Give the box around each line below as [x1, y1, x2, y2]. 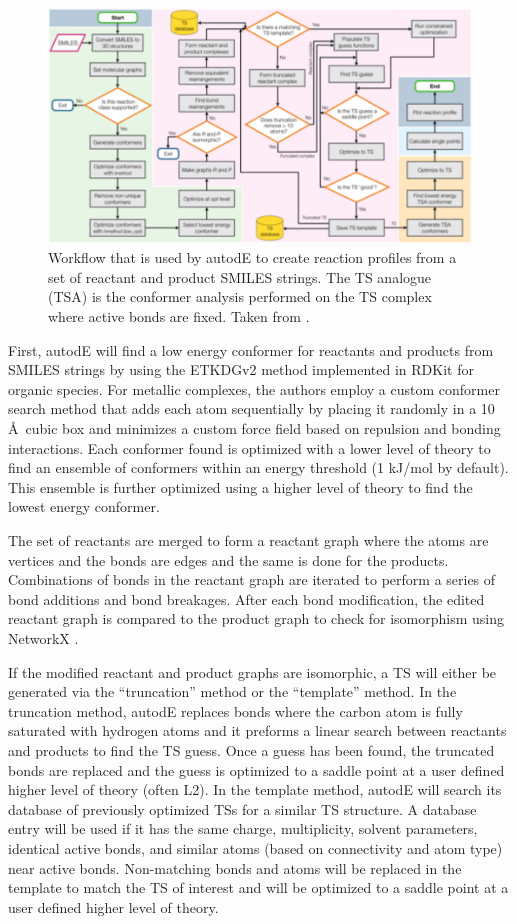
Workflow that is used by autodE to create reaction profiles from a [48, 247, 457, 268]
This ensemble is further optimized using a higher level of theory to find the [8, 476, 473, 497]
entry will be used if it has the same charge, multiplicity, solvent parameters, [8, 818, 478, 839]
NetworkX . [8, 627, 79, 648]
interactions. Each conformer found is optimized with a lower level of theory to [8, 437, 491, 458]
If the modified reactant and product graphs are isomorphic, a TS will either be [8, 661, 497, 682]
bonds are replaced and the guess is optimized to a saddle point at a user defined [8, 759, 505, 780]
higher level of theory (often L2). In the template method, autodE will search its [8, 779, 502, 800]
